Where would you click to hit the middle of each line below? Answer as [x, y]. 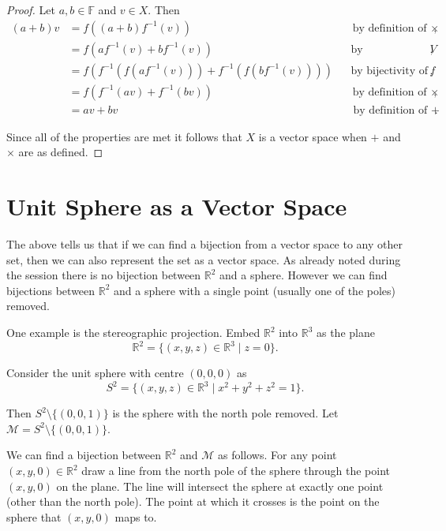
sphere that [34, 516]
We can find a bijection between [84, 455]
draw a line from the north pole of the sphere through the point [236, 470]
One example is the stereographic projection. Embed [133, 333]
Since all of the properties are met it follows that [124, 136]
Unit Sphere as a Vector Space [177, 206]
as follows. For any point [277, 455]
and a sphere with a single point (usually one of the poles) [255, 290]
